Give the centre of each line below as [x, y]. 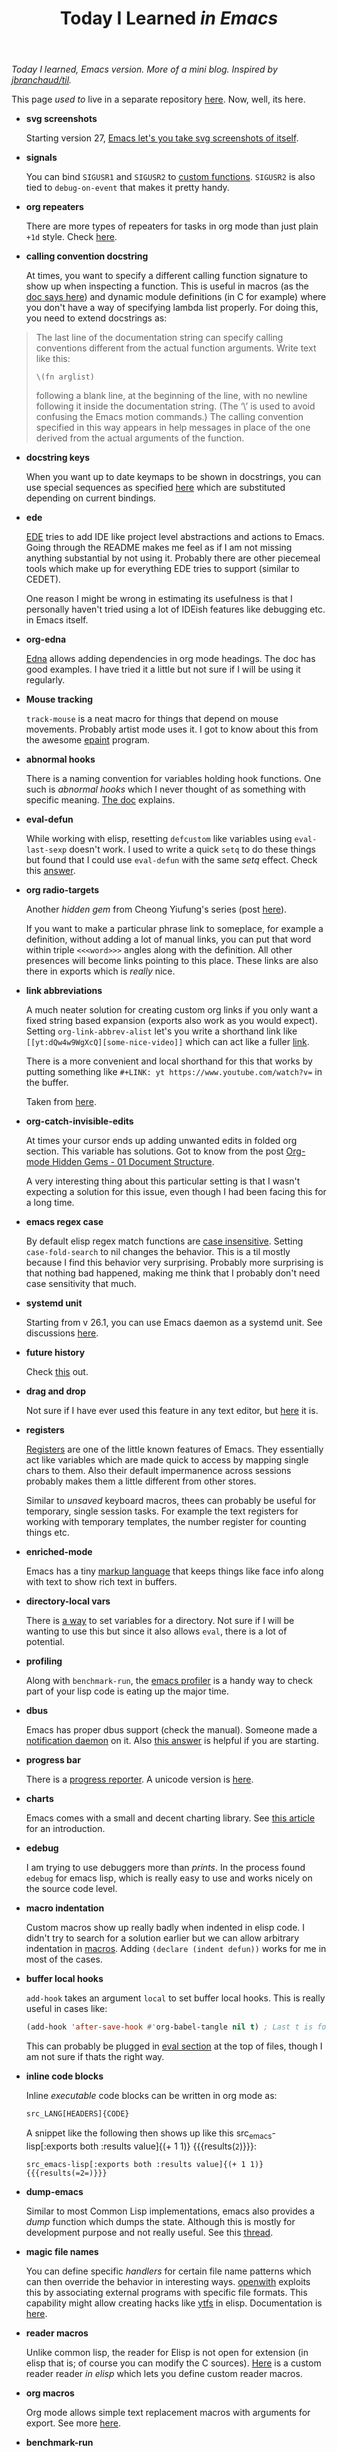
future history [55, 1353]
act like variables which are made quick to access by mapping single [167, 1460]
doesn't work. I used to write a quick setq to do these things [192, 849]
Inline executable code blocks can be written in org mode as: [151, 2096]
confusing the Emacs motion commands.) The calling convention [169, 417]
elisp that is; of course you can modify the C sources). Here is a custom [173, 2363]
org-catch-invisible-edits [79, 1121]
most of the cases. [64, 1959]
